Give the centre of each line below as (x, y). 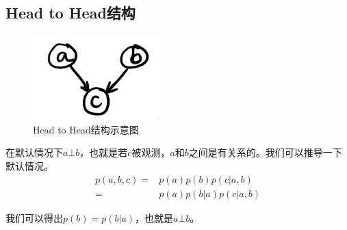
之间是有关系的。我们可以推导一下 (265, 152)
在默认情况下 (34, 152)
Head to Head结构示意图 (86, 129)
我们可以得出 (34, 217)
